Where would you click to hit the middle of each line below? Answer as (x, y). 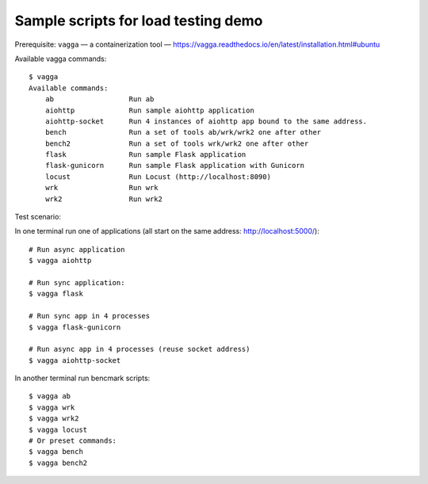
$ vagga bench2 (58, 463)
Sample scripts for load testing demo (139, 21)
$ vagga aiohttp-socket (75, 360)
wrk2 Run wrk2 (103, 199)
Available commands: (69, 88)
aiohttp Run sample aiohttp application (150, 110)
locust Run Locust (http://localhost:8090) (158, 177)
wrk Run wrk (101, 188)
